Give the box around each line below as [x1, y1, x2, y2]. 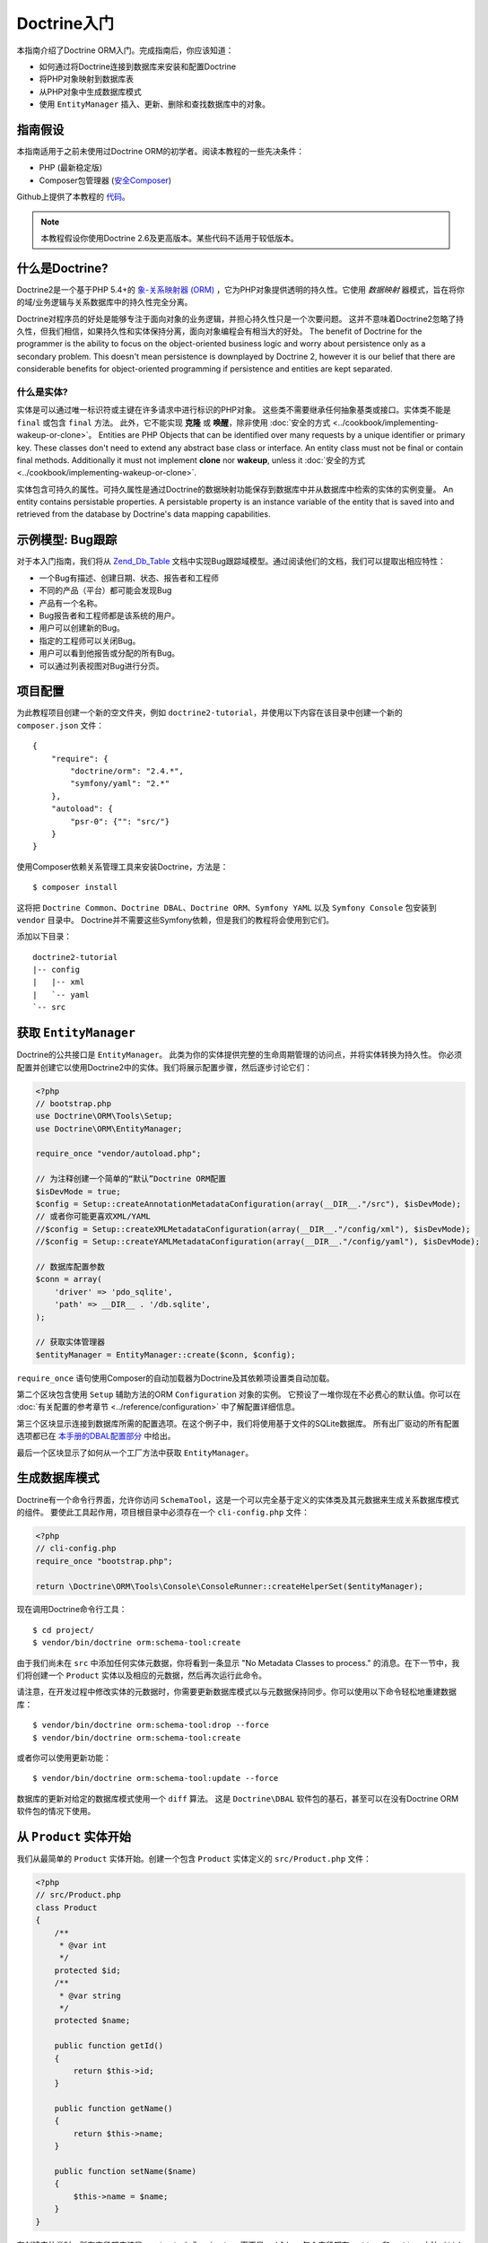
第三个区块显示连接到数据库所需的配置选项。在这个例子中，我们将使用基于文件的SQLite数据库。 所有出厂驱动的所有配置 [16, 1418, 460, 1428]
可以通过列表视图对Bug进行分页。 [39, 660, 165, 671]
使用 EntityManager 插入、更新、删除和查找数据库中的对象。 [39, 99, 271, 109]
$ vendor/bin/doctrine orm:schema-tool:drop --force [32, 1720, 269, 1731]
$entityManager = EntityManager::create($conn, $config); [35, 1349, 296, 1359]
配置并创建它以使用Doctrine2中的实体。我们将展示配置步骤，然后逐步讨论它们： [16, 1061, 313, 1072]
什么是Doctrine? [16, 260, 109, 275]
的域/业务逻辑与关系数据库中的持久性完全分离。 [16, 297, 193, 308]
